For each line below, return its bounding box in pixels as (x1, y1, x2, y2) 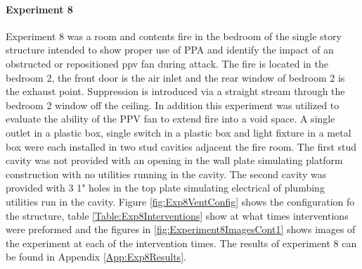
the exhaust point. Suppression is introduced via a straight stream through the (6, 84, 345, 99)
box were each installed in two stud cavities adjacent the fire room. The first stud (6, 139, 357, 154)
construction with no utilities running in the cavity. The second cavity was (6, 166, 327, 181)
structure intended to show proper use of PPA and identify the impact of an (6, 42, 334, 57)
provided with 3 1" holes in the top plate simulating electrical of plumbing (6, 180, 325, 195)
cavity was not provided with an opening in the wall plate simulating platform (6, 153, 343, 168)
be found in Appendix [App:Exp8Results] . (6, 249, 186, 264)
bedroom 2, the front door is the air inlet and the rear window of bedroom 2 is (6, 70, 345, 85)
